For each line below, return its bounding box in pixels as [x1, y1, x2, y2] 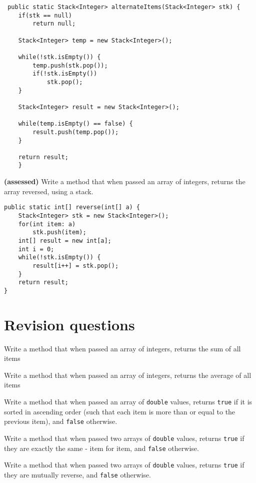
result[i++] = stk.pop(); [32, 262, 119, 269]
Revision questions [4, 314, 135, 334]
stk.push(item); [32, 229, 86, 236]
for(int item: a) [18, 220, 76, 228]
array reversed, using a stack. [4, 186, 93, 196]
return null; [32, 20, 76, 28]
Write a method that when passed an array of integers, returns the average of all [4, 369, 251, 380]
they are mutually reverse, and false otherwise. [4, 469, 151, 479]
